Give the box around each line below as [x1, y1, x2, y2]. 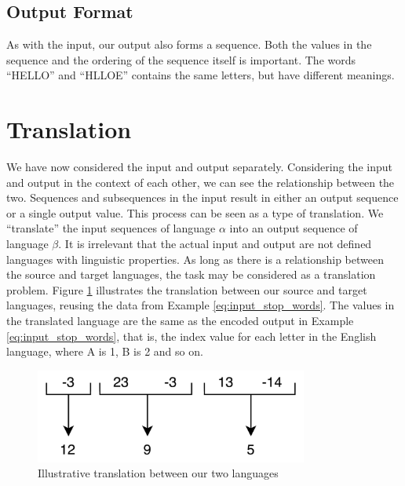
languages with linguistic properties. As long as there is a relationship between [6, 250, 384, 267]
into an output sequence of [229, 220, 358, 236]
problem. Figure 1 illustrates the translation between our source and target [6, 281, 367, 298]
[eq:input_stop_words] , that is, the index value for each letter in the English [6, 327, 377, 344]
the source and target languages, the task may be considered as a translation [6, 266, 376, 283]
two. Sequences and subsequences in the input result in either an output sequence [6, 189, 399, 206]
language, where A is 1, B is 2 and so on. [6, 343, 203, 360]
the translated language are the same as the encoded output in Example [6, 312, 354, 329]
